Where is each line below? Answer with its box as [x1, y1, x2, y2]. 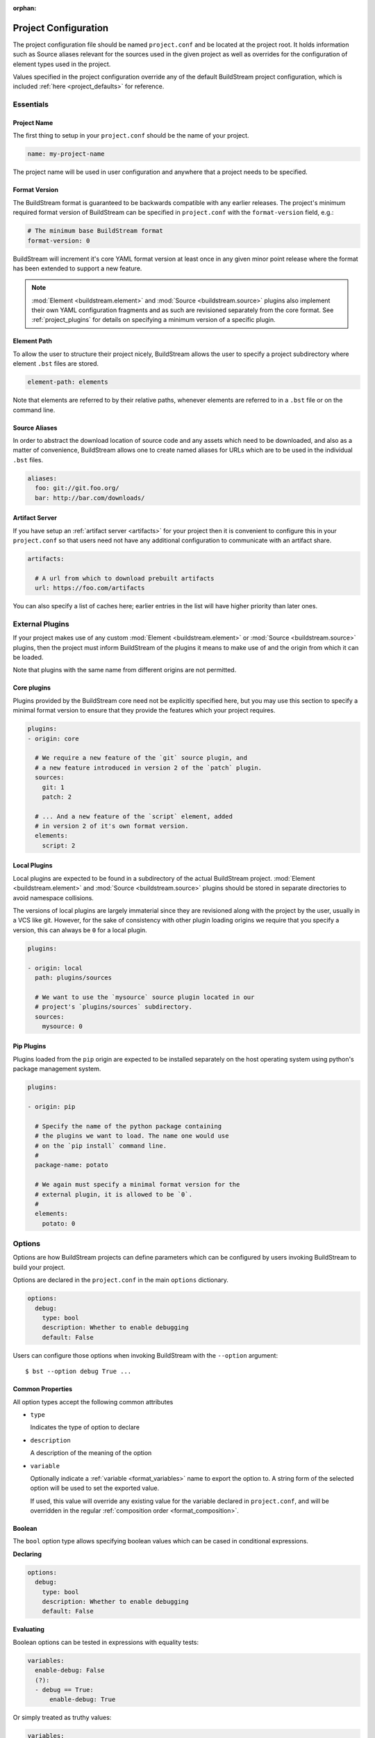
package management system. [12, 1064, 101, 1073]
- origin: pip [27, 1103, 76, 1111]
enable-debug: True [49, 1696, 116, 1703]
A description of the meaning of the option [30, 1449, 152, 1457]
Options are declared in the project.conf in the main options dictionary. [12, 1276, 229, 1284]
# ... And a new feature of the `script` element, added [35, 812, 233, 820]
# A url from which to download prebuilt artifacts [35, 574, 215, 582]
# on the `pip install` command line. [35, 1142, 167, 1150]
